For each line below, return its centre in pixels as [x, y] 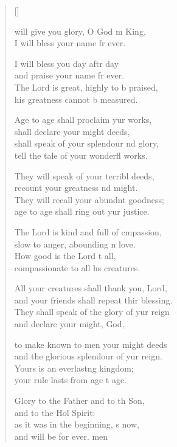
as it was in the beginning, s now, [77, 424]
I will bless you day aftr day [67, 63]
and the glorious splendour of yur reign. [88, 356]
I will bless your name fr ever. [70, 43]
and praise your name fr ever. [69, 75]
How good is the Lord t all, [65, 256]
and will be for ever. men [61, 436]
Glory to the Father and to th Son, [79, 400]
